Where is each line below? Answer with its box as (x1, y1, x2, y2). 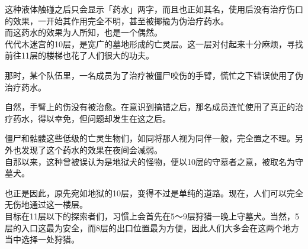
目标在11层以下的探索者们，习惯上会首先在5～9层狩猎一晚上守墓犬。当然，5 (5, 209, 299, 222)
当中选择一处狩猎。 (5, 233, 79, 245)
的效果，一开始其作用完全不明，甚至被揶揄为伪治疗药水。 (5, 14, 229, 27)
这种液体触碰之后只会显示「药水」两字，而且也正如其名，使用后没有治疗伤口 (5, 3, 303, 15)
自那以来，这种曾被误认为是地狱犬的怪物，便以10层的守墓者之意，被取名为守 (5, 155, 303, 167)
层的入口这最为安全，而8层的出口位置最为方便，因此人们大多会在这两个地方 (5, 221, 299, 234)
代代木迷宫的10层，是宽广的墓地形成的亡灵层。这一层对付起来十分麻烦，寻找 (5, 37, 303, 50)
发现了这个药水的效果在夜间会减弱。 (21, 143, 162, 156)
